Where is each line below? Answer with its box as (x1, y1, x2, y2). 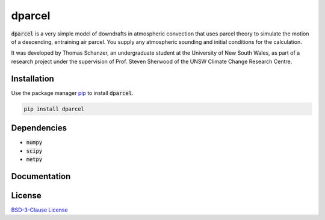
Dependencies (11, 123, 67, 133)
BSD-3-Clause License (11, 206, 69, 213)
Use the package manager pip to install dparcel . (11, 89, 134, 96)
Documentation (11, 171, 71, 182)
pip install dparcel (23, 105, 84, 112)
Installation (11, 73, 54, 84)
